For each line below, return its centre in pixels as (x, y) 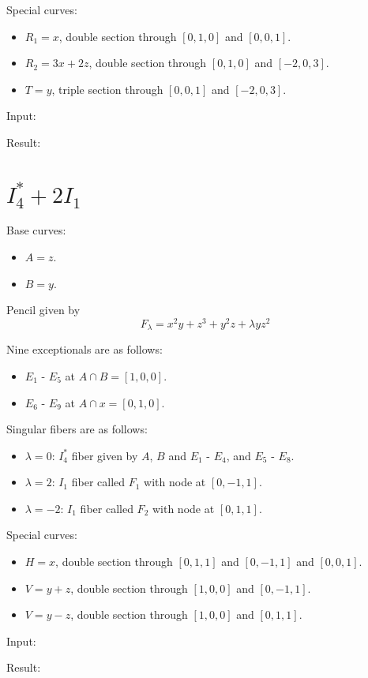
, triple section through (107, 89)
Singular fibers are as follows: (77, 429)
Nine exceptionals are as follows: (84, 349)
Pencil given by (43, 310)
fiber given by (105, 455)
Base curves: (36, 230)
